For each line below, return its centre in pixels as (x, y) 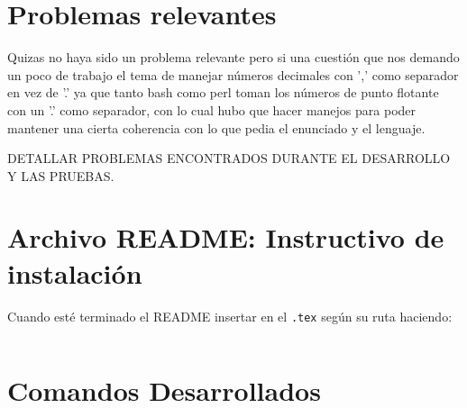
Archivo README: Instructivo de (226, 237)
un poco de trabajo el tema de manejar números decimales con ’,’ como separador (233, 74)
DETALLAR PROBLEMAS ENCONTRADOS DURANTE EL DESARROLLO (229, 158)
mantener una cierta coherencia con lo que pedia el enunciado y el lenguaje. (216, 127)
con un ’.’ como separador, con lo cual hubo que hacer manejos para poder (212, 109)
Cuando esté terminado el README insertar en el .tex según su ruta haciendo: (230, 316)
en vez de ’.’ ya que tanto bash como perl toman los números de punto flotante (223, 92)
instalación (75, 272)
